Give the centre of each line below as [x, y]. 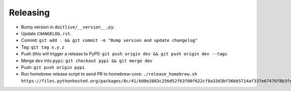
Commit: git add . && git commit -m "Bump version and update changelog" [109, 40]
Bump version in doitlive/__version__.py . [68, 27]
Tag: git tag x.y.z [43, 47]
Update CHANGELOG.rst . [46, 33]
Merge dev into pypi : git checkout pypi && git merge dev [87, 61]
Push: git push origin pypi [53, 67]
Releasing [29, 13]
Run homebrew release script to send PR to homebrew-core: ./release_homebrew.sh [109, 74]
